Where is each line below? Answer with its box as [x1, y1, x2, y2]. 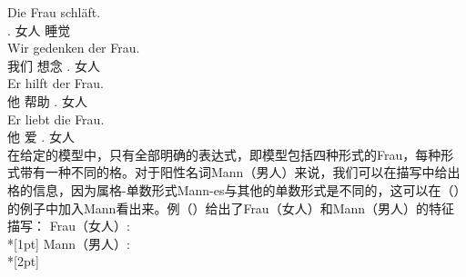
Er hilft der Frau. [7, 74, 104, 93]
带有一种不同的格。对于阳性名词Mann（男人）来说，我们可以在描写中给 [19, 163, 448, 182]
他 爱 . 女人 [7, 127, 75, 146]
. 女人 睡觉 [7, 20, 71, 39]
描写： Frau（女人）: [7, 216, 130, 235]
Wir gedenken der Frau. [7, 38, 140, 57]
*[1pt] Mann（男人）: [7, 233, 130, 252]
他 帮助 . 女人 [7, 91, 87, 110]
